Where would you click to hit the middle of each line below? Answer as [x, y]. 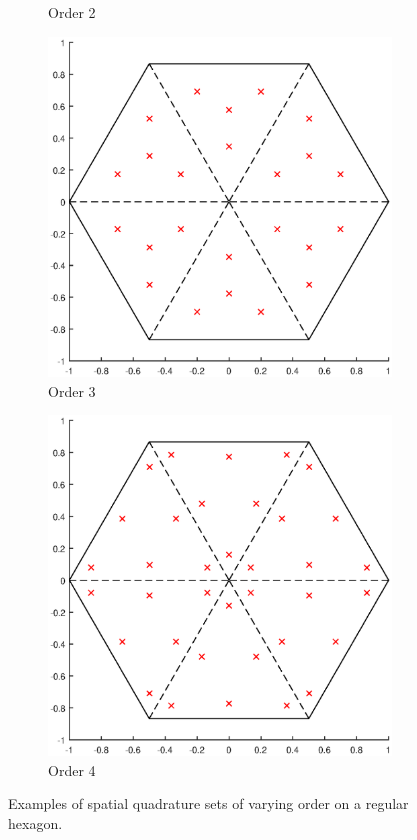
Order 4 [72, 769]
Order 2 [72, 12]
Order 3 [72, 390]
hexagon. [35, 822]
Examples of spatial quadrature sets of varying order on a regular [208, 803]
